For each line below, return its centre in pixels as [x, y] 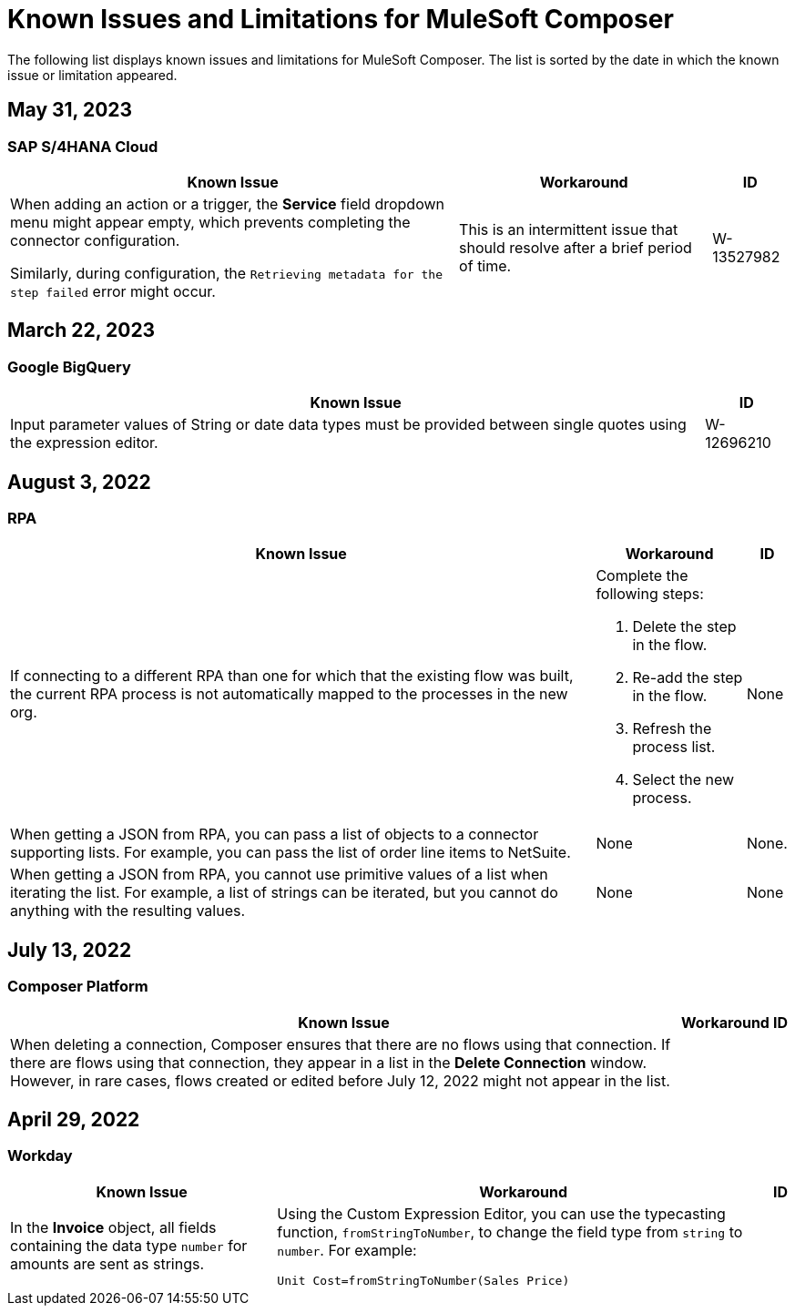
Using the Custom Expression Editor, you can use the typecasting [501, 1213]
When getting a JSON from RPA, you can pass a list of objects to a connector [275, 835]
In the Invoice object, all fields [113, 1228]
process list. [674, 747]
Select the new [683, 780]
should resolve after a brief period [576, 247]
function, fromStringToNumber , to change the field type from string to [510, 1232]
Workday [40, 1156]
